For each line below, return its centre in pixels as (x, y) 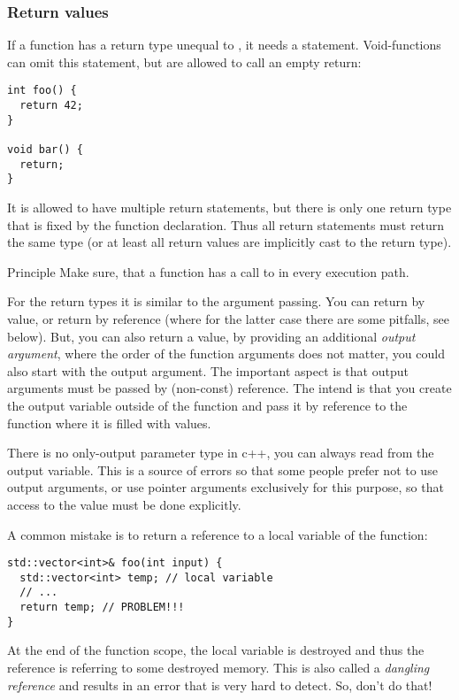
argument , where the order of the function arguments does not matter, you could (226, 354)
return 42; (51, 106)
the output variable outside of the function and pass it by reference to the (207, 405)
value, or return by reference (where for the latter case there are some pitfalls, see (228, 318)
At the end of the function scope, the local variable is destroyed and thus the (216, 650)
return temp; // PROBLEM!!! (102, 608)
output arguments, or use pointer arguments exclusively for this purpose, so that (226, 487)
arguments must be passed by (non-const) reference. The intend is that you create (229, 388)
